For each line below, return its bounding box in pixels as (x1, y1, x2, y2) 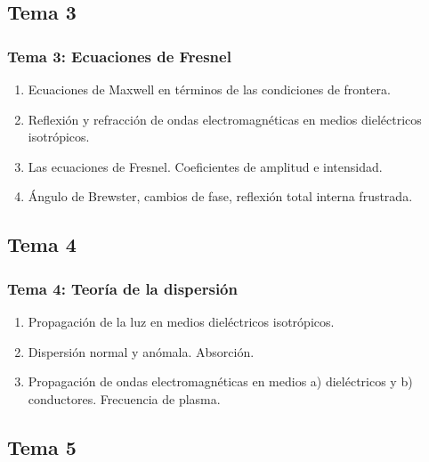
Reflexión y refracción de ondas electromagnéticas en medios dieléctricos (28, 109, 422, 128)
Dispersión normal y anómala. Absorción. (28, 342, 255, 361)
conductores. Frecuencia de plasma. (28, 389, 221, 408)
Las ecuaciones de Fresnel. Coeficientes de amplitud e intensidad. (28, 157, 383, 175)
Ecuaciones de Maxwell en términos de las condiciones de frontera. (28, 80, 391, 98)
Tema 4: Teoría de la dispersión (7, 277, 238, 299)
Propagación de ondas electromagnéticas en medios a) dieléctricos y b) (28, 372, 413, 391)
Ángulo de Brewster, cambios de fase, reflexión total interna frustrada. (28, 187, 413, 206)
